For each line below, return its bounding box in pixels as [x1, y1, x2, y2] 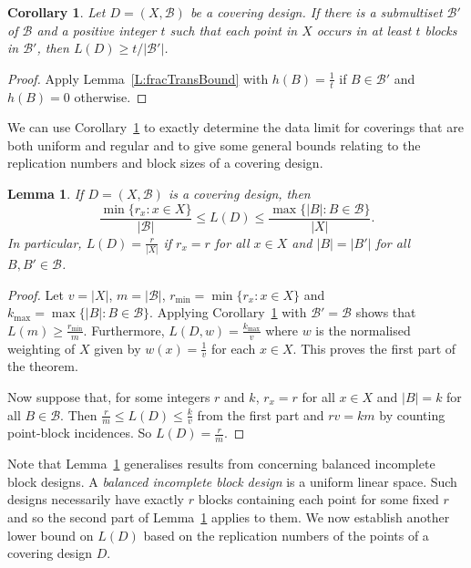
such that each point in [169, 20, 298, 39]
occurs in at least [316, 20, 412, 39]
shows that [355, 303, 416, 322]
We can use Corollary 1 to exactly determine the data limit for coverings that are [7, 118, 464, 137]
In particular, [7, 232, 82, 252]
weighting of [7, 338, 76, 357]
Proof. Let [7, 284, 64, 304]
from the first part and [197, 405, 324, 424]
